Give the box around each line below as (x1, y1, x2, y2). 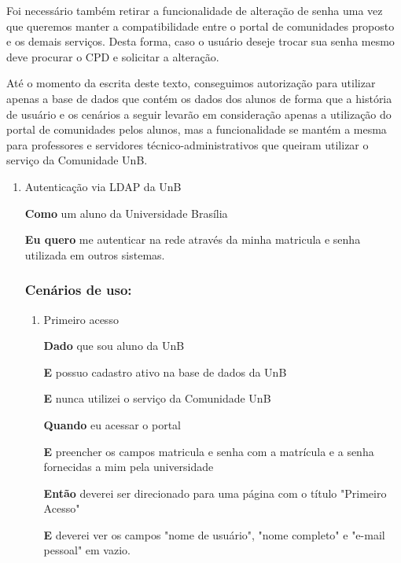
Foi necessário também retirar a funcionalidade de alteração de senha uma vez (6, 2, 383, 18)
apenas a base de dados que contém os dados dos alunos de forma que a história (6, 90, 392, 106)
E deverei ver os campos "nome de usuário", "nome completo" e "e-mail (43, 526, 385, 543)
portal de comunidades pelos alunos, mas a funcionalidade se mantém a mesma (6, 121, 387, 138)
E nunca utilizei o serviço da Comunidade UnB (43, 390, 271, 407)
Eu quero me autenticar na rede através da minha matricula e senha (24, 231, 361, 248)
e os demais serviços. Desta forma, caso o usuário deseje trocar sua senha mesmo (6, 33, 395, 50)
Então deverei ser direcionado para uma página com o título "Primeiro (43, 484, 387, 501)
